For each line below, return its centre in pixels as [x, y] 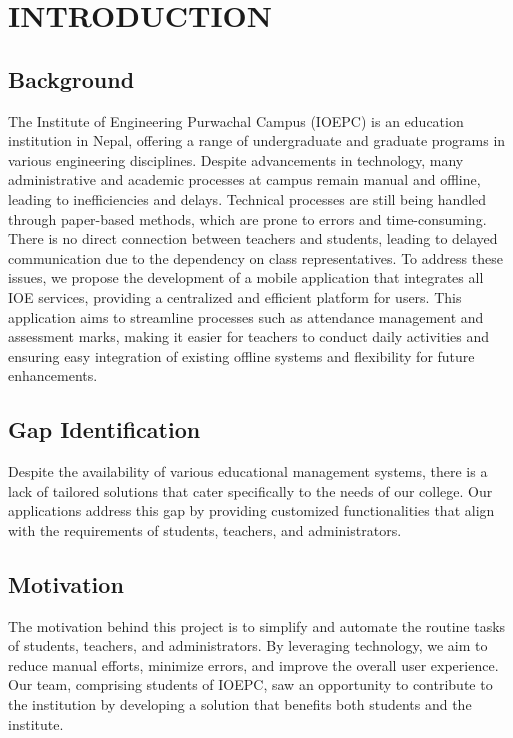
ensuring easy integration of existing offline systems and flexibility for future [241, 355]
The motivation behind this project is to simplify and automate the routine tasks [257, 625]
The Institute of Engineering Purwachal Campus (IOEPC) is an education [236, 120]
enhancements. [53, 375]
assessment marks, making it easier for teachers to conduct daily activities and [248, 336]
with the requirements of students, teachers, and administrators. [205, 529]
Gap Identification [104, 429]
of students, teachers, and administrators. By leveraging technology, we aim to [248, 645]
